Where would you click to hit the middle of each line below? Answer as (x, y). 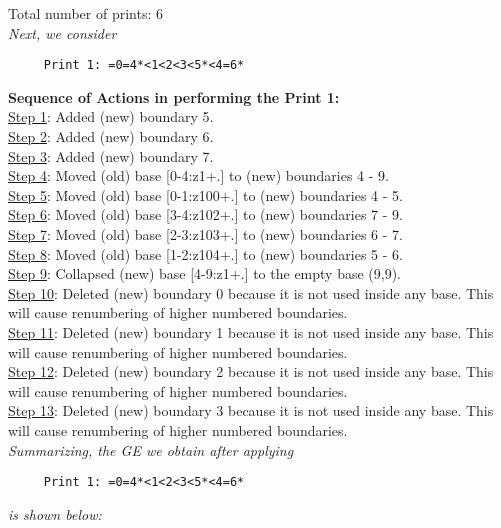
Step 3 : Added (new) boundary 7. (111, 155)
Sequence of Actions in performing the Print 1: (174, 96)
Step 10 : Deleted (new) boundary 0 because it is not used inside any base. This (251, 292)
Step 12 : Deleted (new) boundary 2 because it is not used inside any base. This (251, 371)
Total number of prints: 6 (85, 13)
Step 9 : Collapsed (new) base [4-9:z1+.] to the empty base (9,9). (205, 273)
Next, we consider (62, 32)
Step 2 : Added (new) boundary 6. (111, 136)
